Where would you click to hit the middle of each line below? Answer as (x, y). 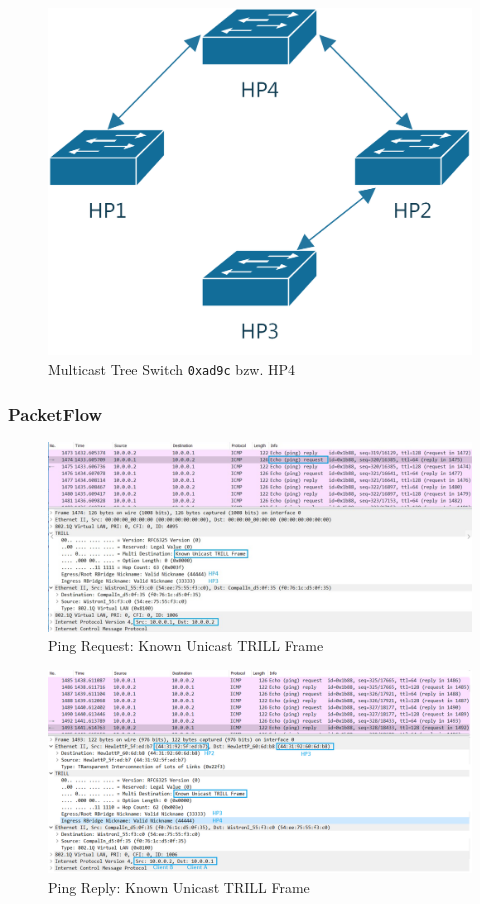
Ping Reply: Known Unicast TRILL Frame (179, 887)
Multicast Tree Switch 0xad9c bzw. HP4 (172, 368)
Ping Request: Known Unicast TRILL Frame (186, 645)
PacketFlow (55, 413)
